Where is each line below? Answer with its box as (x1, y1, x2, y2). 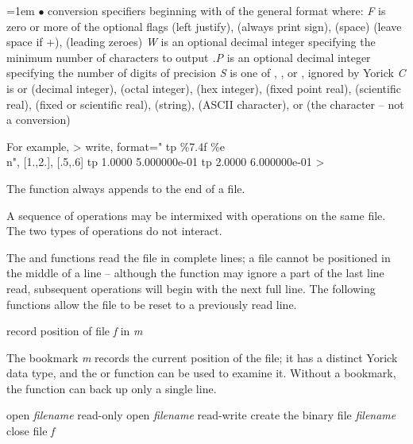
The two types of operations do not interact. (6, 222, 222, 239)
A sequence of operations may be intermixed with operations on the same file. (6, 207, 386, 223)
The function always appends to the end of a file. (6, 180, 245, 196)
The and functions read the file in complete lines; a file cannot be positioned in (6, 249, 391, 265)
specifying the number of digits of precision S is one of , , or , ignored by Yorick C (6, 64, 406, 81)
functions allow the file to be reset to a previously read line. (6, 295, 297, 312)
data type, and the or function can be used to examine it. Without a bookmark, (6, 365, 396, 381)
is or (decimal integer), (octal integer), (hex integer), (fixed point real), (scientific (6, 79, 401, 96)
